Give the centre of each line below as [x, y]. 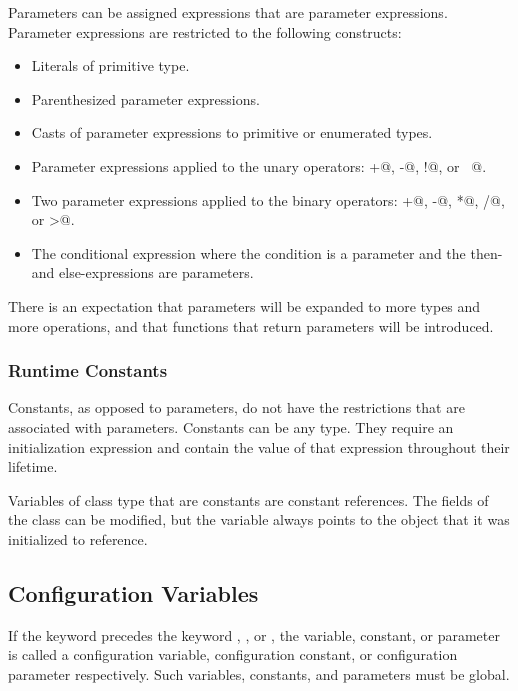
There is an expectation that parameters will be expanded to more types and [244, 305]
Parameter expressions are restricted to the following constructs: [205, 31]
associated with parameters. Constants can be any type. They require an [231, 426]
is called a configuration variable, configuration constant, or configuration [233, 654]
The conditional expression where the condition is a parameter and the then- [267, 252]
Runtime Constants [88, 370]
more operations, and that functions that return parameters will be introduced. [251, 325]
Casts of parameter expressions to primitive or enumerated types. [232, 132]
